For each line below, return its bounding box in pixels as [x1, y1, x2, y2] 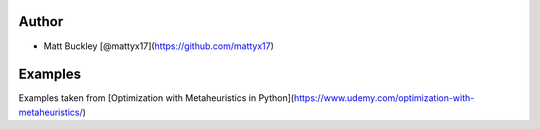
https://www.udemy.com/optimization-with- [293, 92, 475, 104]
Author [18, 13, 64, 30]
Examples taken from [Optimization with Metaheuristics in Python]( [18, 92, 295, 104]
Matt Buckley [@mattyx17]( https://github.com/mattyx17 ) [43, 40, 275, 52]
